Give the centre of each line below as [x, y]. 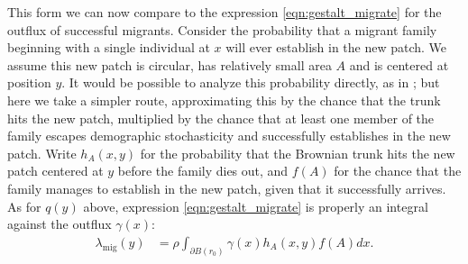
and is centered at [399, 64]
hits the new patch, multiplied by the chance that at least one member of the [221, 118]
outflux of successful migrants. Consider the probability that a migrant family [222, 29]
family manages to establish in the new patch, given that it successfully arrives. [227, 188]
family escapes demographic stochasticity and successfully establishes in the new [229, 136]
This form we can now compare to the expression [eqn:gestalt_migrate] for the [225, 12]
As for [24, 206]
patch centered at [55, 171]
